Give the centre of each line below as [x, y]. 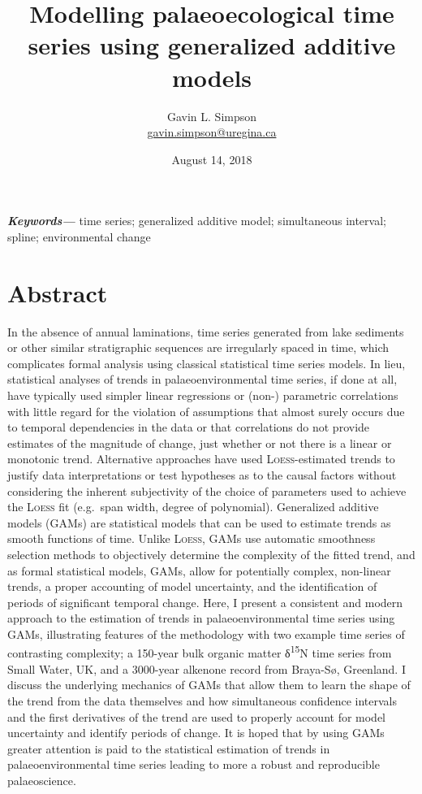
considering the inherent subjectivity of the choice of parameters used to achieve [207, 490]
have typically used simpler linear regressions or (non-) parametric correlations [203, 395]
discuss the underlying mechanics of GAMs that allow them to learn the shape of [209, 685]
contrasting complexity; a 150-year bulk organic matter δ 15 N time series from [200, 652]
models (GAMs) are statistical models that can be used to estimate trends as [199, 522]
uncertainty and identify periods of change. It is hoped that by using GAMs [196, 733]
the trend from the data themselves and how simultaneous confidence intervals [202, 700]
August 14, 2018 [212, 159]
